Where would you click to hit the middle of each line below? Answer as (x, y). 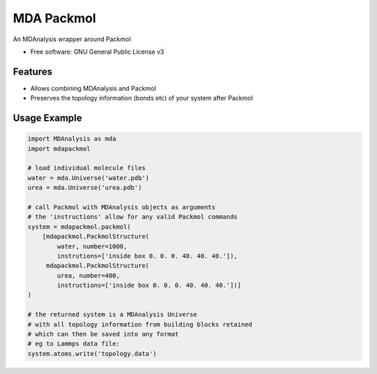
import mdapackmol (59, 149)
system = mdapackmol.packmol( (79, 226)
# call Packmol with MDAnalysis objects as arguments (121, 207)
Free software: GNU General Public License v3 (97, 52)
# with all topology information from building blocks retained (140, 324)
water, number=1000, (92, 246)
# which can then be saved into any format (103, 334)
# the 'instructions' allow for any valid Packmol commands (133, 217)
